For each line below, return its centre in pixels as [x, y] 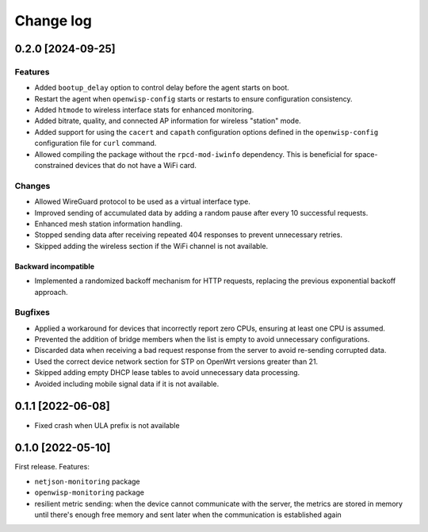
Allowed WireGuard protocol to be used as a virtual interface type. [143, 201]
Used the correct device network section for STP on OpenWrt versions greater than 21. [176, 362]
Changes [32, 186]
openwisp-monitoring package [89, 492]
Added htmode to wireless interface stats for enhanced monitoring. [144, 110]
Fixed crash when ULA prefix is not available [107, 425]
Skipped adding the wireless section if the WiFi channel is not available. [151, 246]
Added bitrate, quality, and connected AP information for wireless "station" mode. [168, 121]
